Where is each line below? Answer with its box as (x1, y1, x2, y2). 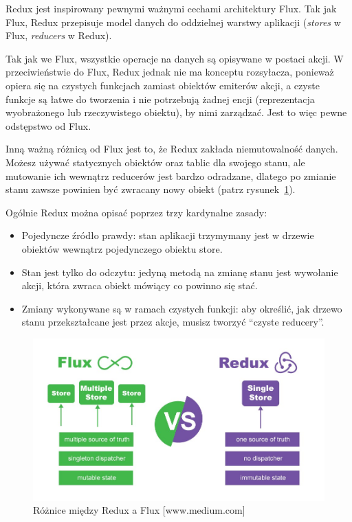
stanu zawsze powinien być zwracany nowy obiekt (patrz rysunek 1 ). (5, 182, 296, 196)
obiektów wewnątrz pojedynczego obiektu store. (21, 241, 223, 256)
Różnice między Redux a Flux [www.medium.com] (33, 503, 245, 517)
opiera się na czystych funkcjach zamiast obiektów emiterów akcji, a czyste (5, 78, 320, 92)
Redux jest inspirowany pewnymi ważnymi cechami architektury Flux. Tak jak (5, 1, 337, 15)
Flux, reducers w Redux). (5, 28, 112, 43)
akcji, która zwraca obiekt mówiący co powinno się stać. (21, 278, 258, 293)
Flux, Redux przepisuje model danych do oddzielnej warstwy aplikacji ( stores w (5, 14, 341, 29)
